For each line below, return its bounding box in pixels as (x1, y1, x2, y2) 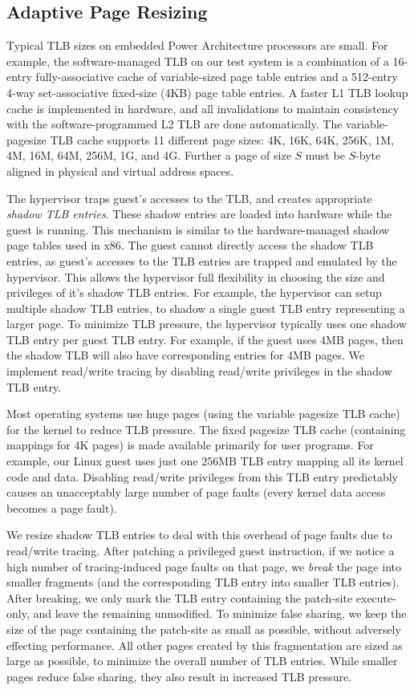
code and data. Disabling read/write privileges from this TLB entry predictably (6, 468, 398, 485)
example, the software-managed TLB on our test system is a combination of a (6, 52, 389, 69)
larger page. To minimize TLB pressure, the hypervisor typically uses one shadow (6, 315, 407, 332)
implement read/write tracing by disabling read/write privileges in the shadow (6, 363, 392, 379)
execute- (355, 589, 396, 606)
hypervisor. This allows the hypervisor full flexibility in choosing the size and (6, 268, 385, 285)
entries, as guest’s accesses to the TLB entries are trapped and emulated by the (6, 252, 397, 269)
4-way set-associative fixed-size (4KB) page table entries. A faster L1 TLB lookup (6, 83, 408, 100)
